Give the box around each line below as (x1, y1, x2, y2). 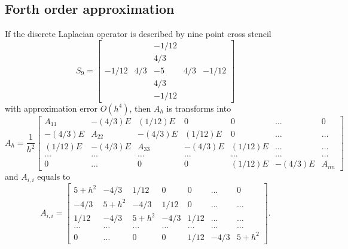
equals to (37, 170, 71, 183)
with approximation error (5, 102, 97, 114)
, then (129, 102, 151, 114)
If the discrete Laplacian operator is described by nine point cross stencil (5, 27, 271, 40)
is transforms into (166, 102, 231, 114)
